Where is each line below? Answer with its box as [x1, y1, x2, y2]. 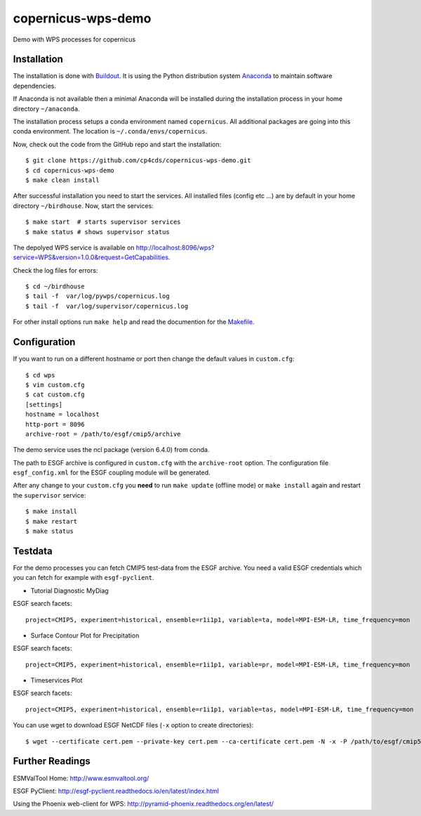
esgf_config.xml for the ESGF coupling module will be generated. [13, 468, 210, 477]
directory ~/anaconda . [13, 104, 80, 112]
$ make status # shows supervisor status [25, 228, 170, 235]
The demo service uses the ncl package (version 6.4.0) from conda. [13, 446, 210, 454]
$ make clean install [25, 176, 100, 184]
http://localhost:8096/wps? [135, 243, 215, 252]
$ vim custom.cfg [25, 380, 85, 389]
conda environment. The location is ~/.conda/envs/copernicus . [13, 127, 208, 136]
